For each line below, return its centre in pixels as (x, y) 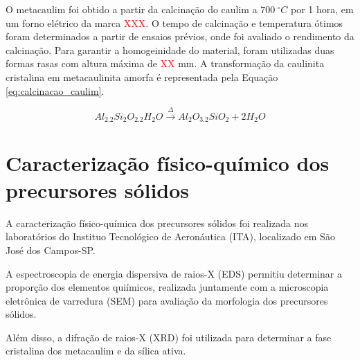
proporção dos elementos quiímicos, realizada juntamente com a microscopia (167, 287)
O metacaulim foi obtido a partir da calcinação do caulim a (132, 9)
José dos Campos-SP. (51, 250)
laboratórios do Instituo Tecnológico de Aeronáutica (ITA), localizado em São (170, 236)
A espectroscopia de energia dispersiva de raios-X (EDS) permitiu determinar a (174, 273)
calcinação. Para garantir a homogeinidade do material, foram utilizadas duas (170, 49)
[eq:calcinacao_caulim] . (55, 90)
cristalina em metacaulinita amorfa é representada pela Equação (142, 76)
